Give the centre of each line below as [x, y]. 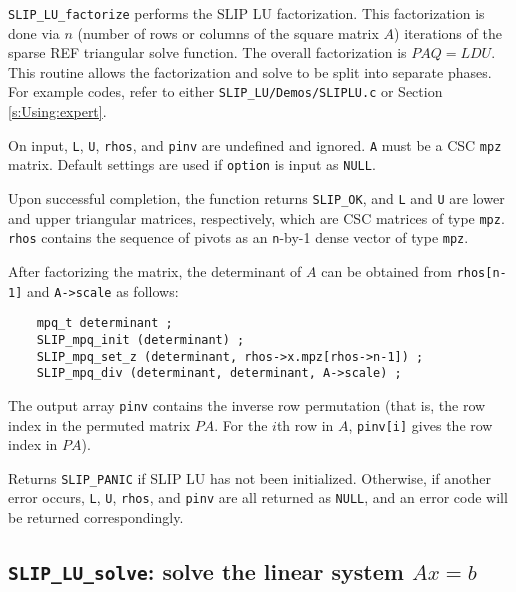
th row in [305, 424]
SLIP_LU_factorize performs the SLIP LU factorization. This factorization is [246, 13]
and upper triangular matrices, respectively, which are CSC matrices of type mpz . [256, 217]
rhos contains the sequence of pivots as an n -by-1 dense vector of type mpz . [238, 237]
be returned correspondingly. [96, 517]
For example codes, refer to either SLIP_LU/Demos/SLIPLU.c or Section [225, 91]
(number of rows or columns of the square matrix [228, 32]
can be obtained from [386, 270]
